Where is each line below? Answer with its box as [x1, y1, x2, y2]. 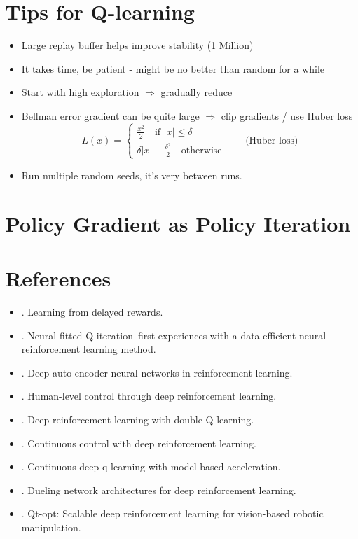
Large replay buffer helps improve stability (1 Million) [21, 38, 254, 52]
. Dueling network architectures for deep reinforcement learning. [21, 482, 296, 497]
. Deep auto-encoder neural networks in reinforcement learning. [21, 365, 293, 379]
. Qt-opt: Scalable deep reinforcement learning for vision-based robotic [21, 506, 324, 521]
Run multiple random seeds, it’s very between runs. [21, 167, 242, 182]
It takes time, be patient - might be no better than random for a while [21, 61, 325, 76]
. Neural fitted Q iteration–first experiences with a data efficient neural [21, 328, 326, 342]
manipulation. [21, 519, 81, 534]
